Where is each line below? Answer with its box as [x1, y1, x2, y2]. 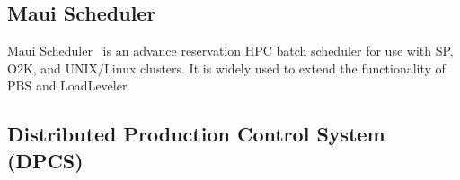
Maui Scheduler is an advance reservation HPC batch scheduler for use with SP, [7, 41, 454, 60]
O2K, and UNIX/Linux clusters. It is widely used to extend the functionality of [7, 58, 446, 77]
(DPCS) [7, 146, 84, 174]
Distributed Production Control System [7, 120, 385, 148]
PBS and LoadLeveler [7, 76, 128, 95]
